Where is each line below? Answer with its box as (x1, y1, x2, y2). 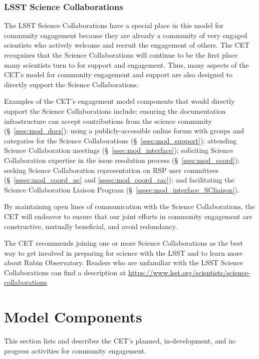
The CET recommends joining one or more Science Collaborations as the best (4, 238, 243, 248)
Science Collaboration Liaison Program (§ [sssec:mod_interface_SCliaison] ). (4, 184, 239, 195)
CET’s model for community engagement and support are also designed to (4, 69, 232, 80)
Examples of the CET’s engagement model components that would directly (4, 96, 235, 106)
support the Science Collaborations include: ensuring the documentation (4, 105, 226, 116)
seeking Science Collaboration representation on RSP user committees (4, 164, 219, 175)
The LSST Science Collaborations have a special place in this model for (4, 20, 223, 31)
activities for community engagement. (31, 345, 147, 355)
